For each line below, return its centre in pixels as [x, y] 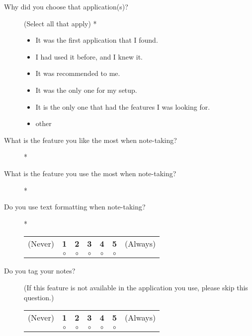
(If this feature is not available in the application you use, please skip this [136, 287]
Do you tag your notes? [40, 271]
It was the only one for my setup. [86, 90]
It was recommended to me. [78, 73]
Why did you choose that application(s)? [66, 6]
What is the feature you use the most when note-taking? [90, 173]
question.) [39, 297]
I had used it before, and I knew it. [89, 56]
